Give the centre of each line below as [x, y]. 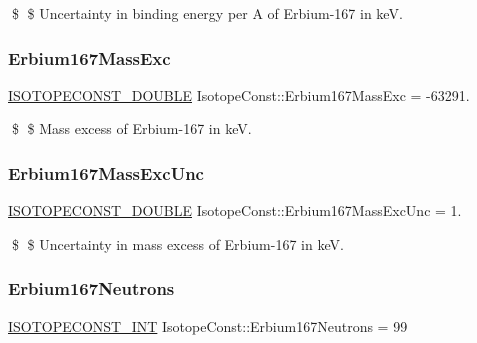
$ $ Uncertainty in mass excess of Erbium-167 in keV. [177, 243]
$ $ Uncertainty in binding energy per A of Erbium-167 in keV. [207, 13]
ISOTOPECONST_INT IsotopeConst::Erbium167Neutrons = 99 [208, 325]
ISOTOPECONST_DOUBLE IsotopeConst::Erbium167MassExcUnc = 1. [235, 210]
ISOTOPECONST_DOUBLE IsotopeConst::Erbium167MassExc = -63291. [239, 94]
